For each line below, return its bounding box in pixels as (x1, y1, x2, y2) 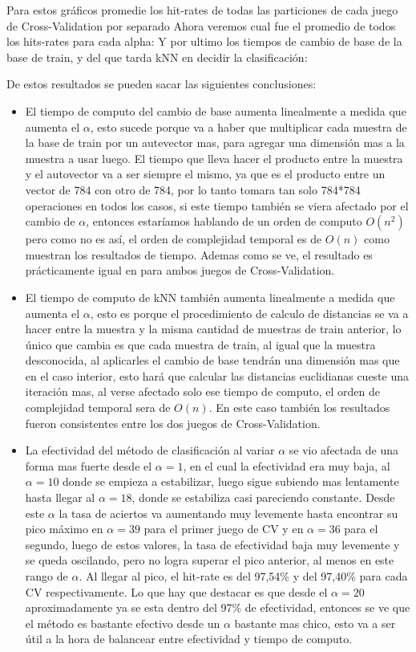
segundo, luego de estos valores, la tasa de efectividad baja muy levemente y (25, 536, 400, 552)
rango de (25, 568, 68, 584)
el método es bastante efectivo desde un (25, 614, 220, 631)
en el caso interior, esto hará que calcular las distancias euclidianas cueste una (25, 367, 410, 384)
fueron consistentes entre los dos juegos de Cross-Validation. (25, 414, 321, 431)
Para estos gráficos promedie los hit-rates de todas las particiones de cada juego (6, 2, 398, 18)
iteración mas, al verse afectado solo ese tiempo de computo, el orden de (25, 383, 380, 400)
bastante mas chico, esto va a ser (234, 614, 396, 631)
